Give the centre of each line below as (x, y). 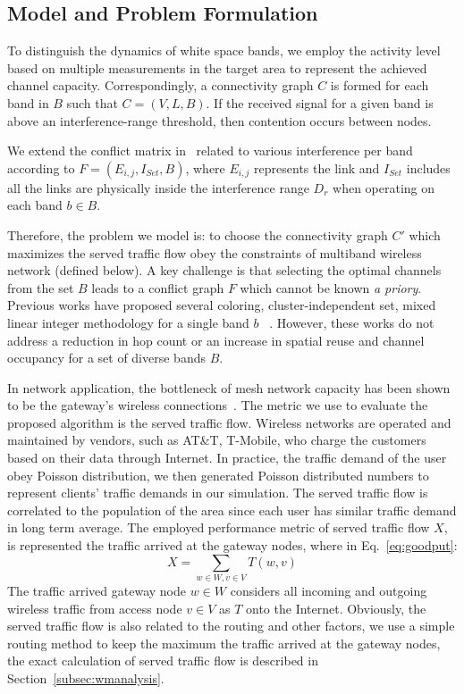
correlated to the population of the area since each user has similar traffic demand (232, 510)
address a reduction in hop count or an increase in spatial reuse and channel (216, 340)
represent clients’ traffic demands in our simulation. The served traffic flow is (218, 493)
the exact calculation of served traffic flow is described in (163, 661)
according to (41, 167)
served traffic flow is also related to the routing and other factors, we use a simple (231, 626)
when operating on (384, 187)
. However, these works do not (352, 322)
